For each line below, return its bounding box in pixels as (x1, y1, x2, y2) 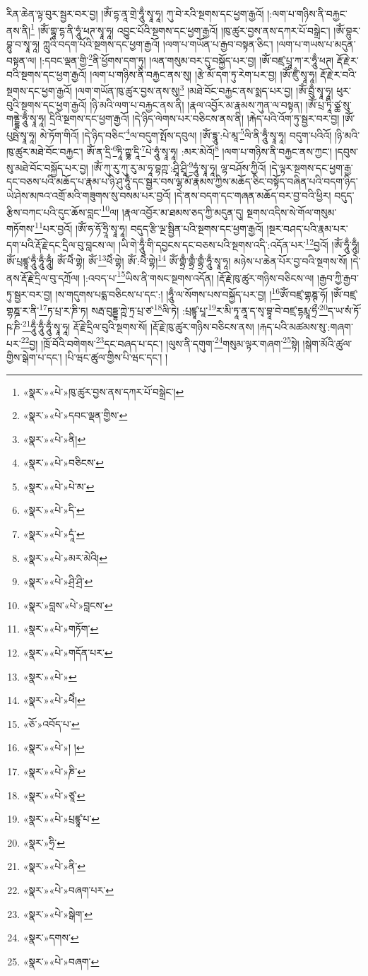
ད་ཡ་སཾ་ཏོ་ (327, 302, 362, 317)
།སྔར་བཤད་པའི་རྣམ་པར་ (266, 221, 348, 235)
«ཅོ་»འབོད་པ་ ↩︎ (23, 716, 80, 731)
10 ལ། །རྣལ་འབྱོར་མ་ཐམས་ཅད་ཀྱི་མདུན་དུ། (101, 202, 244, 219)
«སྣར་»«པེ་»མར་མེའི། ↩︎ (23, 550, 107, 565)
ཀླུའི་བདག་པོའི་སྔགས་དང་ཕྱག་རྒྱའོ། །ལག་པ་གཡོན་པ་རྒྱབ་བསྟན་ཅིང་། (42, 36, 273, 51)
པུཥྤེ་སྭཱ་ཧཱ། (6, 127, 37, 142)
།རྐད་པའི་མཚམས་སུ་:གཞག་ (257, 319, 353, 334)
